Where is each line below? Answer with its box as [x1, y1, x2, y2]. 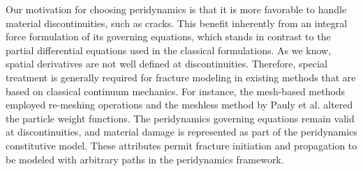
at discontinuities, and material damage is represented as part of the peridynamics [6, 124, 357, 139]
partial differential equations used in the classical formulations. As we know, [6, 42, 332, 57]
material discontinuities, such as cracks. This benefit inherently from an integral [6, 15, 348, 30]
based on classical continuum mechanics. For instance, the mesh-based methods [6, 83, 346, 98]
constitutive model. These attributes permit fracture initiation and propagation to [6, 138, 357, 152]
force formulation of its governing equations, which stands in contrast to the [6, 29, 331, 44]
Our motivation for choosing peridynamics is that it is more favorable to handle [6, 2, 347, 16]
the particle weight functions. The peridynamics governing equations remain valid [6, 111, 355, 125]
